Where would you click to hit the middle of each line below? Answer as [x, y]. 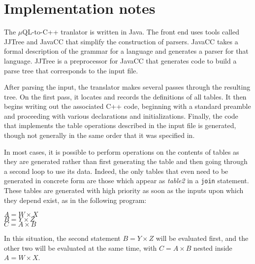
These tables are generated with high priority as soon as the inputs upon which [124, 190]
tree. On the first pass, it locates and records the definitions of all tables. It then [125, 96]
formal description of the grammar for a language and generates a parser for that [126, 51]
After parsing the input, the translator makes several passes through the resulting [127, 87]
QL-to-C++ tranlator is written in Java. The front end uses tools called [131, 32]
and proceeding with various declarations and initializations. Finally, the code [121, 115]
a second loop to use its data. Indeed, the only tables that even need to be [116, 171]
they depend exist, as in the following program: [75, 200]
